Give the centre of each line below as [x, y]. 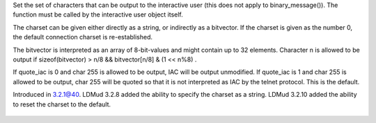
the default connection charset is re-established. [83, 37]
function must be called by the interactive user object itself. [98, 15]
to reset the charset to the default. [62, 104]
